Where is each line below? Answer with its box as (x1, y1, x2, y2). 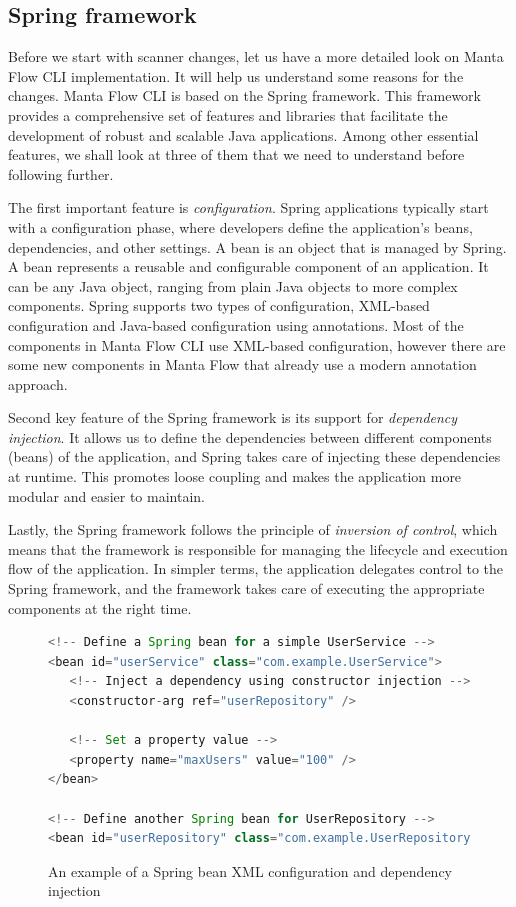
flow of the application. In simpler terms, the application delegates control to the (8, 558, 504, 579)
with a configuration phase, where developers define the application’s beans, (8, 216, 473, 237)
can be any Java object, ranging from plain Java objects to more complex (8, 275, 458, 296)
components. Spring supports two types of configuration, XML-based (8, 295, 430, 316)
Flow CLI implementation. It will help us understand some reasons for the (8, 65, 464, 86)
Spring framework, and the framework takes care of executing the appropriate (8, 578, 485, 599)
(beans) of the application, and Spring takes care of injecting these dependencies (8, 446, 501, 467)
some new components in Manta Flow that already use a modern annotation (8, 354, 477, 375)
